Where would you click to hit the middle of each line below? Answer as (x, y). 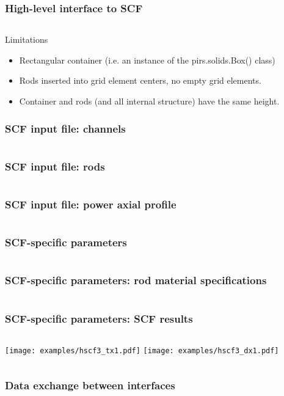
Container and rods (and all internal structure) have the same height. (149, 101)
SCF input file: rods (55, 166)
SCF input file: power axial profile (91, 204)
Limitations (27, 39)
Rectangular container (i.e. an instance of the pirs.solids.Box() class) (147, 60)
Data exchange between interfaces (90, 385)
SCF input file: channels (65, 128)
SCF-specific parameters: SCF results (99, 318)
